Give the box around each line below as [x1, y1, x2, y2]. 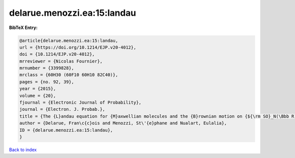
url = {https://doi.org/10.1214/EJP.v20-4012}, [19, 44, 136, 50]
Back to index [9, 147, 37, 153]
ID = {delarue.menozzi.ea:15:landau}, [19, 127, 113, 133]
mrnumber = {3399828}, [19, 65, 74, 71]
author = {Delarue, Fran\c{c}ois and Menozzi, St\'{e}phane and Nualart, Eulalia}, [19, 121, 227, 126]
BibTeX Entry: [9, 25, 38, 31]
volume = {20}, [19, 93, 56, 98]
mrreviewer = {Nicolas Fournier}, [19, 58, 103, 64]
